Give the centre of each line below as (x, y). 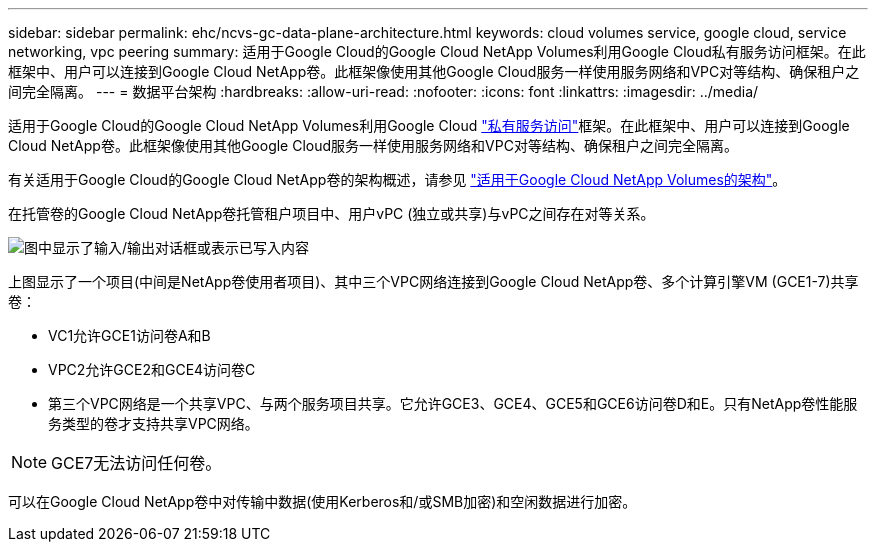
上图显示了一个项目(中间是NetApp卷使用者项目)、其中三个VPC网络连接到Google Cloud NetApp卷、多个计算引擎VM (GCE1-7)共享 (433, 281)
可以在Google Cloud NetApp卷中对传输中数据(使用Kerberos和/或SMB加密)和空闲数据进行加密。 (322, 501)
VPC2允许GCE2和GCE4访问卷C (152, 369)
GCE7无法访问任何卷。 (136, 463)
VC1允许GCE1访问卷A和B (129, 335)
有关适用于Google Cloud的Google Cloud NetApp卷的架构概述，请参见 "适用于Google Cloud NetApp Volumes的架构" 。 (397, 179)
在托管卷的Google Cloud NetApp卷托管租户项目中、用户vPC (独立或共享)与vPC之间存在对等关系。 (331, 213)
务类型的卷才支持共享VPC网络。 (153, 423)
